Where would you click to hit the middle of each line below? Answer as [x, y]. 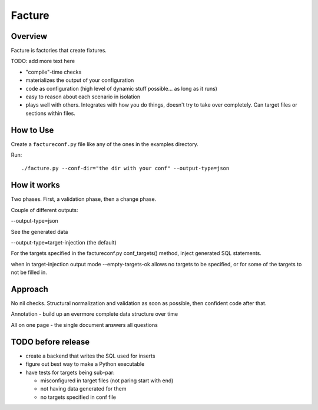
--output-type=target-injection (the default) [64, 242]
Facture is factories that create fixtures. [59, 51]
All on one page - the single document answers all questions [85, 325]
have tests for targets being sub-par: [70, 372]
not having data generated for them [83, 389]
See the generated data [39, 232]
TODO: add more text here [43, 61]
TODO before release [50, 342]
